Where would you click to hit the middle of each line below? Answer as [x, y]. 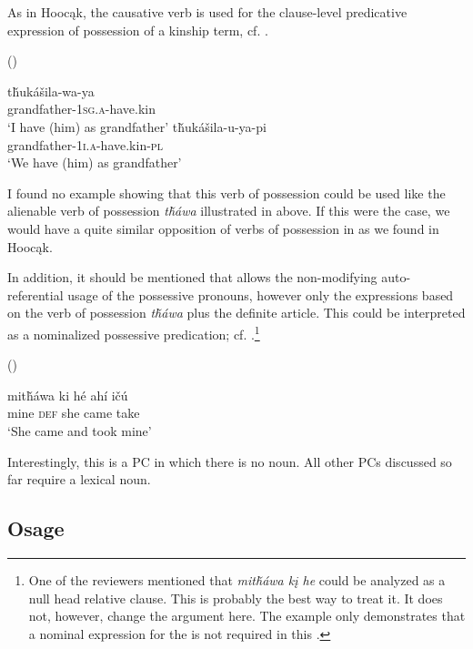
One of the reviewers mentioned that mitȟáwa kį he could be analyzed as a [237, 579]
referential [35, 294]
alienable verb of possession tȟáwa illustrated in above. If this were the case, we [229, 211]
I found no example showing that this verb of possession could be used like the [226, 193]
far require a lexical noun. [79, 479]
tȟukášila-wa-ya [51, 91]
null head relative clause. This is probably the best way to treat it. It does [236, 598]
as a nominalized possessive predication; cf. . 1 [134, 332]
